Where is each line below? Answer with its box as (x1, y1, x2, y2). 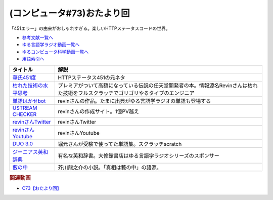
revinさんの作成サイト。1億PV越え (58, 108, 139, 115)
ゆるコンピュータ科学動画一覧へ (22, 49, 88, 55)
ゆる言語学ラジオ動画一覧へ (22, 42, 80, 48)
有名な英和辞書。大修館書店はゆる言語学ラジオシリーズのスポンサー (58, 152, 220, 159)
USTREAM (12, 104, 37, 111)
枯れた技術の (12, 82, 43, 89)
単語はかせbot (12, 97, 46, 104)
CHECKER (12, 110, 37, 117)
